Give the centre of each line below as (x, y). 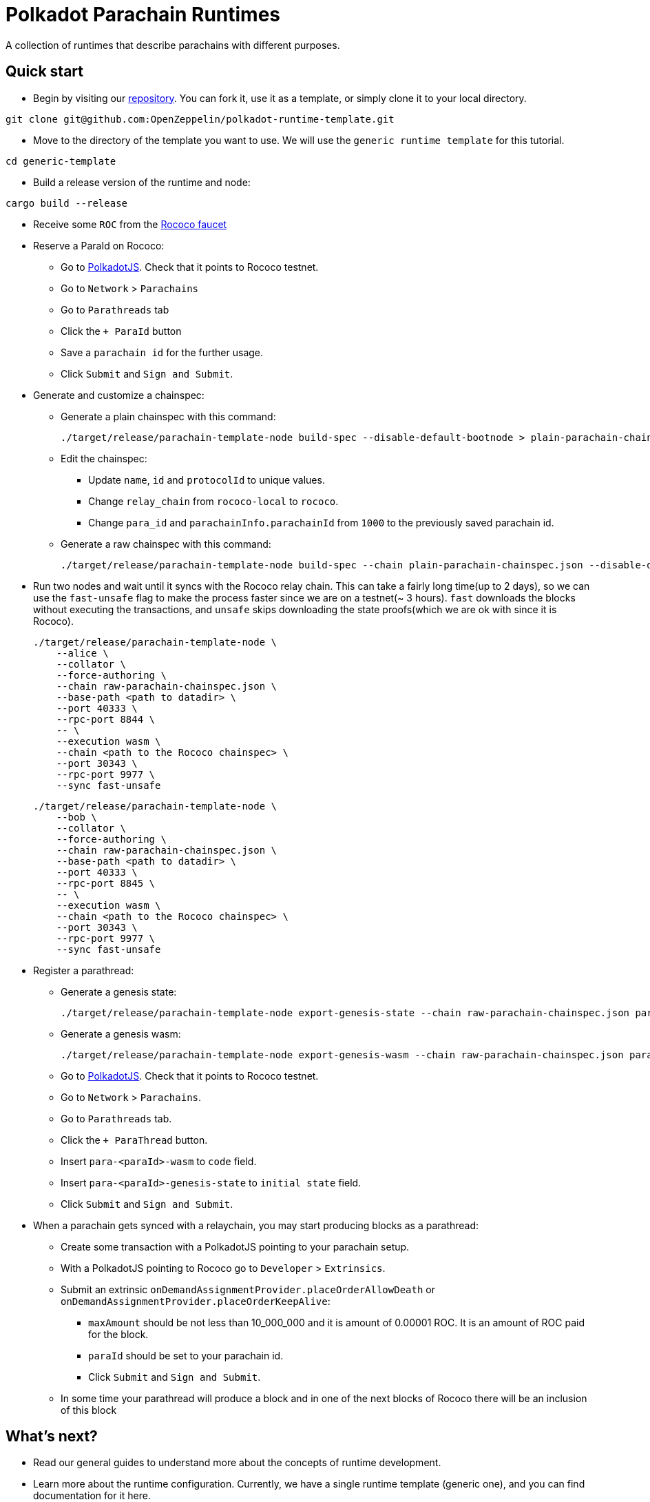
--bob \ (76, 817)
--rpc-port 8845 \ (106, 883)
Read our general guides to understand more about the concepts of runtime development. (237, 1463)
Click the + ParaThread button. (134, 1140)
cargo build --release (67, 203)
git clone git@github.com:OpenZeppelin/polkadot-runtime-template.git (200, 119)
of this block (89, 1410)
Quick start (44, 72)
